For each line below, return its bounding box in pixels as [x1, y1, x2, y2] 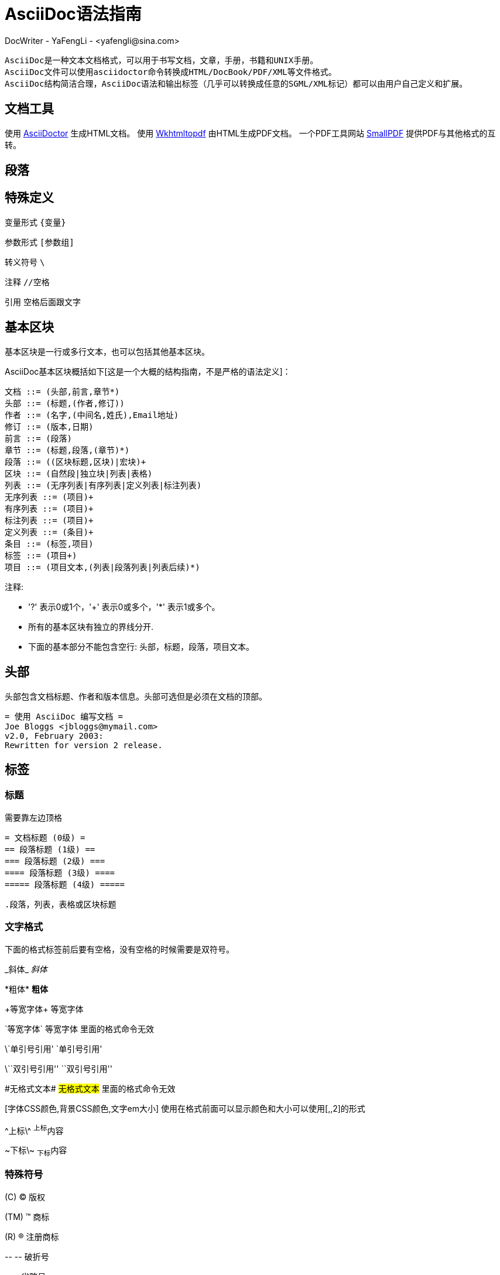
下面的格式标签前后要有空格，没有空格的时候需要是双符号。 [5, 944, 234, 954]
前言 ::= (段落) [5, 433, 73, 443]
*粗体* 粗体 [5, 983, 48, 994]
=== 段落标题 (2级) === [5, 856, 105, 866]
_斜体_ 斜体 [5, 964, 47, 974]
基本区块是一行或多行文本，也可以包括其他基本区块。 [5, 346, 210, 357]
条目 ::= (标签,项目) [5, 539, 94, 549]
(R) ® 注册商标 [5, 1231, 59, 1242]
